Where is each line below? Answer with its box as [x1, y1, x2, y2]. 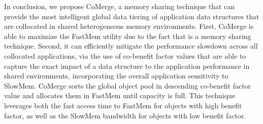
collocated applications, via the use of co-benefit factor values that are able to [4, 50, 246, 61]
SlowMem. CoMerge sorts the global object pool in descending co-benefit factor [4, 80, 251, 91]
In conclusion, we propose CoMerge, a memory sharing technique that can [4, 1, 235, 11]
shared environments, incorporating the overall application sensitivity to [4, 70, 228, 81]
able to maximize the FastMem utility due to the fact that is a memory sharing [4, 30, 251, 41]
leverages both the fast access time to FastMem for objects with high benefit [4, 100, 242, 110]
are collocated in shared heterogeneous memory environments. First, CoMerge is [4, 21, 254, 31]
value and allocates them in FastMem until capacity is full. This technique [4, 90, 236, 101]
